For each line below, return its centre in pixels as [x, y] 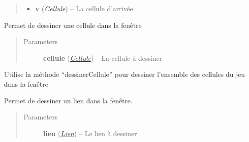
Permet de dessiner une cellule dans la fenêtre [73, 25]
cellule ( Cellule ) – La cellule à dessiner [103, 58]
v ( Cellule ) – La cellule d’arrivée [84, 8]
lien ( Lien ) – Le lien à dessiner [90, 133]
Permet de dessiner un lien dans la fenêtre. [68, 100]
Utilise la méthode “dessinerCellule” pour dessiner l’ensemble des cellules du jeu [124, 74]
